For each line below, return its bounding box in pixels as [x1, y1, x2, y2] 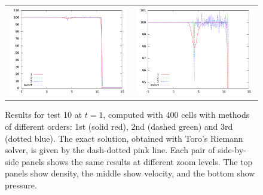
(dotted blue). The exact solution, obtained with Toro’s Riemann [5, 132, 243, 144]
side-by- [218, 144, 246, 156]
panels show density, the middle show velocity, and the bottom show [5, 167, 255, 179]
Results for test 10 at [5, 108, 82, 121]
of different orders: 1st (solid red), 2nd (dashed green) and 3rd [5, 120, 233, 132]
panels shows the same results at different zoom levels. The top [22, 155, 253, 167]
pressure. [5, 178, 37, 191]
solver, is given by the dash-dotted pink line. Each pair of [5, 144, 215, 156]
